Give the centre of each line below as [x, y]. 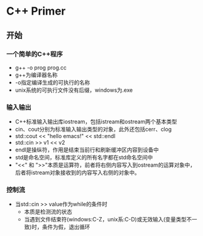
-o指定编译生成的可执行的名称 [52, 82]
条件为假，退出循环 [66, 227]
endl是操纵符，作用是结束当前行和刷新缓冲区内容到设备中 [87, 150]
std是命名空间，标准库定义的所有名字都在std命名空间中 [84, 158]
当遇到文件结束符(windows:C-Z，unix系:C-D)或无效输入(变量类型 [105, 220]
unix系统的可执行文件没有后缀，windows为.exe [74, 90]
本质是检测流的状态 [48, 212]
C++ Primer [36, 11]
